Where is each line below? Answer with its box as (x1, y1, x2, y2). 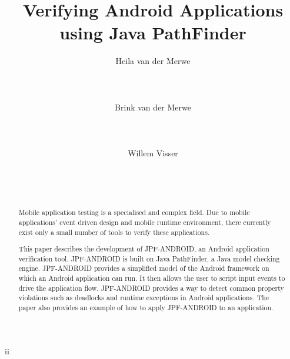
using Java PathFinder (59, 21, 246, 45)
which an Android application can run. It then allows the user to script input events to (18, 273, 285, 283)
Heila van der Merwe (115, 55, 191, 67)
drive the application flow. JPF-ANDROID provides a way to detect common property (18, 283, 284, 293)
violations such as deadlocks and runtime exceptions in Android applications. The (18, 293, 269, 303)
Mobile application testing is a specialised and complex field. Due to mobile (18, 207, 250, 217)
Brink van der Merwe (115, 100, 191, 113)
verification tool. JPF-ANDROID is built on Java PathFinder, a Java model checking (18, 253, 280, 263)
